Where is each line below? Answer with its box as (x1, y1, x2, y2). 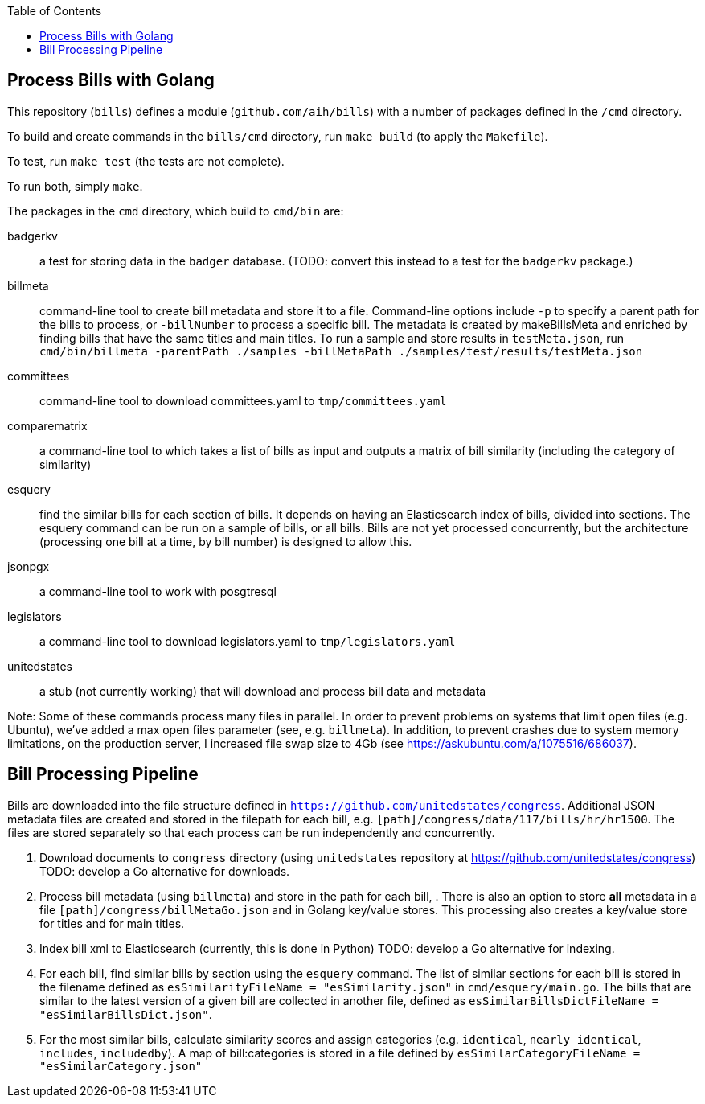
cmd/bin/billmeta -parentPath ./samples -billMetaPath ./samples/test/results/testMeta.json (39, 344, 643, 358)
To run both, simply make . (7, 179, 143, 193)
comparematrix (7, 418, 88, 433)
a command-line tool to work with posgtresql (39, 584, 277, 598)
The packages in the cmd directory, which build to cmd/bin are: (7, 203, 344, 218)
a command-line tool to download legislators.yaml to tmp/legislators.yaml (39, 634, 456, 648)
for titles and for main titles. (39, 916, 185, 930)
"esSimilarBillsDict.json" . (39, 1007, 212, 1021)
